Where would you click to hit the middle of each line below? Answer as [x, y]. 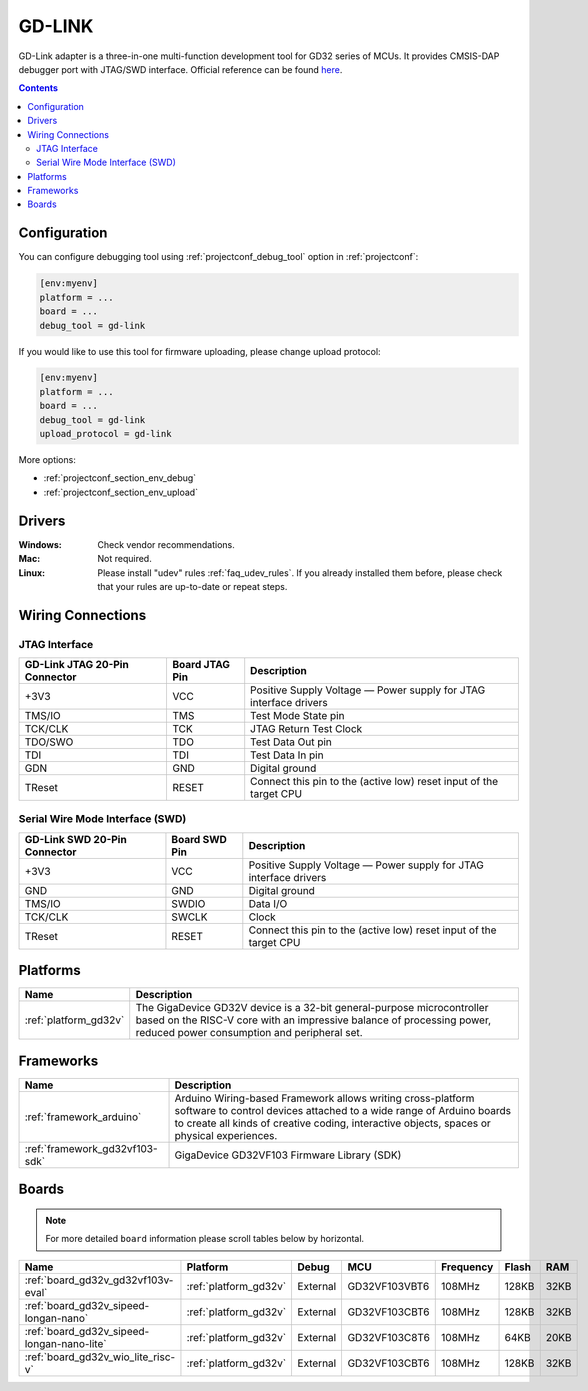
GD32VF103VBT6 [388, 1286]
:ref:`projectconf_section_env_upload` [121, 492]
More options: [47, 460]
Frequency [467, 1267]
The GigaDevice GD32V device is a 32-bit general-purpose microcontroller [312, 1008]
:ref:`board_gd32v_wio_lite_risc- [100, 1357]
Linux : [31, 572]
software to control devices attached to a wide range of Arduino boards [343, 1110]
